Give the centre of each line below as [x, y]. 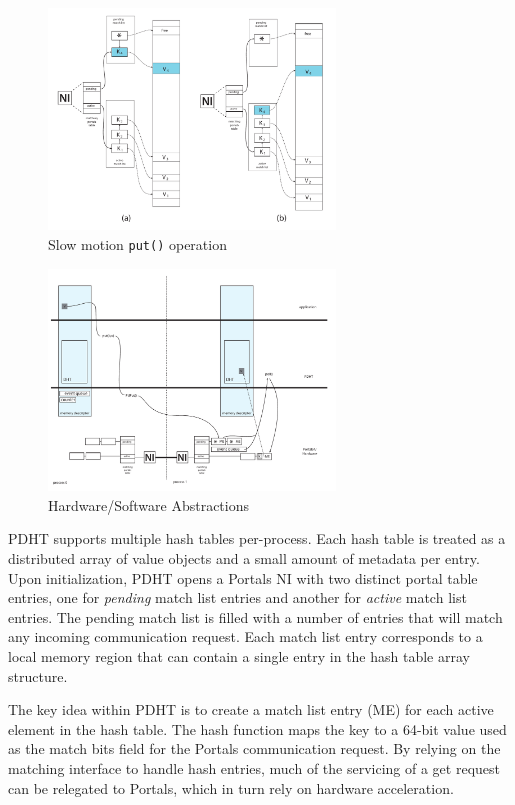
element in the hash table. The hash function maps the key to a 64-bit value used [257, 728]
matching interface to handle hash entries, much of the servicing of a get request [254, 767]
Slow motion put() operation [137, 244]
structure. [38, 675]
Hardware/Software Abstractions [148, 504]
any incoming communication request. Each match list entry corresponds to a [245, 636]
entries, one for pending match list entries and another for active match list [237, 597]
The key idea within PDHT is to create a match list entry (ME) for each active [251, 709]
